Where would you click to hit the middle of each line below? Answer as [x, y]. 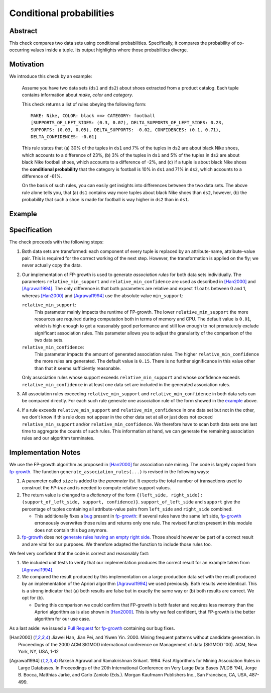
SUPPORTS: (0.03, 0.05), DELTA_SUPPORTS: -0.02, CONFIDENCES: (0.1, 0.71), [126, 130]
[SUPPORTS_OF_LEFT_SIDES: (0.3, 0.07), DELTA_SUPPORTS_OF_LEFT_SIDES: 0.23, [127, 123]
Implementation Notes [45, 453]
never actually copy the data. [52, 265]
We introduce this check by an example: [51, 76]
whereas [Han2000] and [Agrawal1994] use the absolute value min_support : [103, 295]
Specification [31, 230]
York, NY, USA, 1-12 [38, 651]
